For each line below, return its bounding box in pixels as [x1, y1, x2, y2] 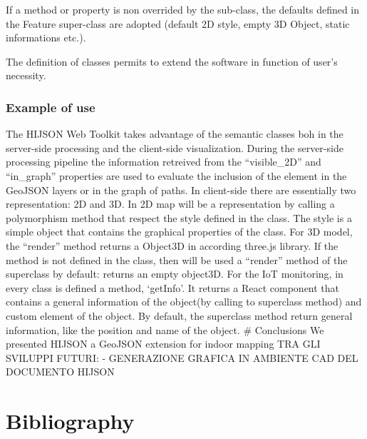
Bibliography [6, 406, 135, 435]
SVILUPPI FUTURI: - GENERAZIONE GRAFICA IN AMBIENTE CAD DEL [6, 350, 358, 365]
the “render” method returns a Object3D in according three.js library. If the [6, 238, 338, 253]
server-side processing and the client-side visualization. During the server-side [6, 140, 343, 155]
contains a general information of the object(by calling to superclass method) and [6, 294, 362, 309]
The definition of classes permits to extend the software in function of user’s [6, 54, 338, 69]
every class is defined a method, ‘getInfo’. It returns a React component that [6, 280, 340, 295]
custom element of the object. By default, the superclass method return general [6, 308, 353, 323]
